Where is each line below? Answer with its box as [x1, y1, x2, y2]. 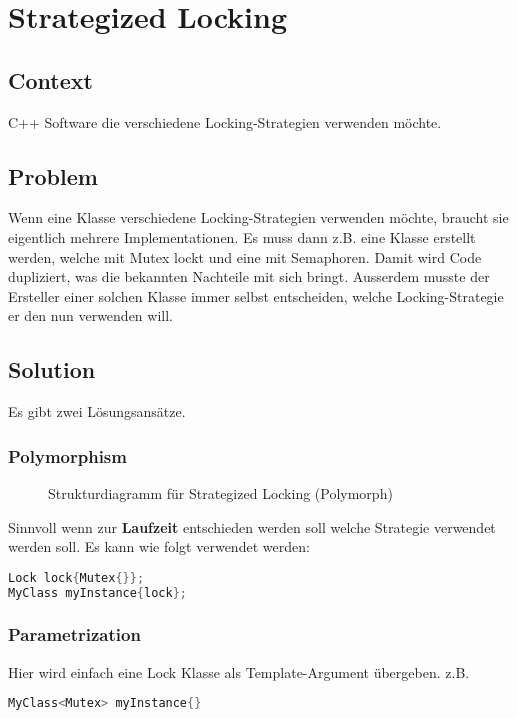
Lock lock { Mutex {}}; [8, 570, 145, 585]
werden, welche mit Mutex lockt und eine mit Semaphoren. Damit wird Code [8, 246, 482, 267]
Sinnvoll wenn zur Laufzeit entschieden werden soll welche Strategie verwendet [8, 516, 496, 537]
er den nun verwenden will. [8, 305, 173, 326]
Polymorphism [8, 443, 127, 468]
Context [8, 64, 93, 95]
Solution [8, 354, 96, 385]
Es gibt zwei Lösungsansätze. [8, 401, 186, 422]
